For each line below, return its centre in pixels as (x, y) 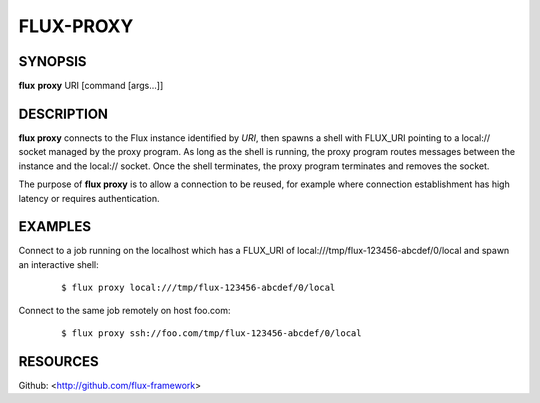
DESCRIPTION (63, 113)
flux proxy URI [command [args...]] (91, 86)
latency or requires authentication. (89, 198)
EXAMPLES (55, 226)
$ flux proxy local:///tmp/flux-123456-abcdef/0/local (198, 288)
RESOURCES (58, 361)
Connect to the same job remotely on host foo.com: (124, 310)
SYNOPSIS (52, 61)
